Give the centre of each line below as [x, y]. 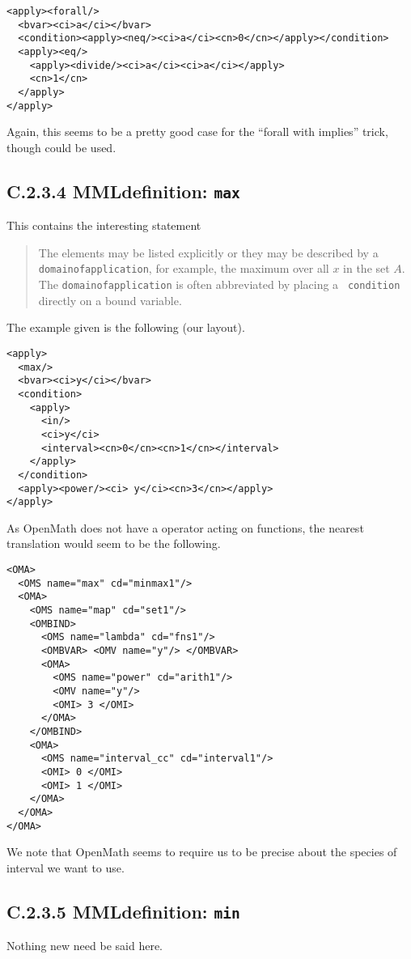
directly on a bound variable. [110, 300]
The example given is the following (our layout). [126, 327]
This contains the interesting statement [104, 225]
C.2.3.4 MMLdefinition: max [123, 191]
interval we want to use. [66, 867]
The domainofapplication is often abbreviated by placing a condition [219, 284]
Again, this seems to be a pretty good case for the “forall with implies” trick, [197, 132]
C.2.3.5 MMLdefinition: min [123, 911]
